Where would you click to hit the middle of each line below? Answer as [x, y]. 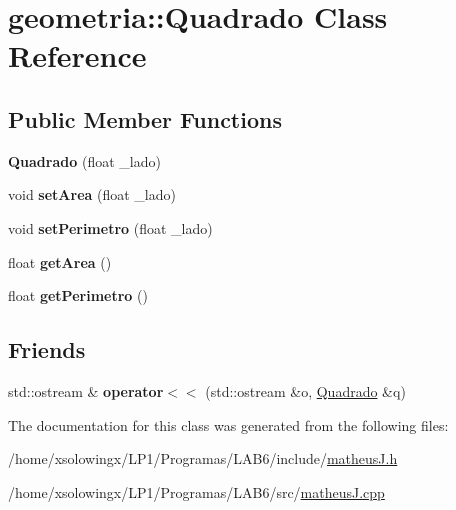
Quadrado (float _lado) [84, 160]
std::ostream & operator [86, 390]
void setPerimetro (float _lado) [110, 227]
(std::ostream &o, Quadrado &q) [305, 390]
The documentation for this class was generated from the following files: [228, 424]
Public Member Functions [145, 118]
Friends [47, 349]
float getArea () [60, 261]
